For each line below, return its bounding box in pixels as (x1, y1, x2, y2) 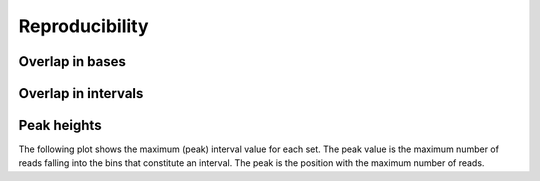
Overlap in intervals (18, 85, 144, 102)
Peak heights (18, 117, 102, 134)
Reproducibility (18, 15, 149, 37)
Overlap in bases (18, 53, 127, 70)
